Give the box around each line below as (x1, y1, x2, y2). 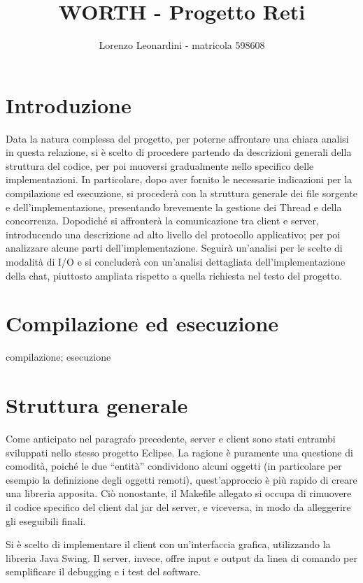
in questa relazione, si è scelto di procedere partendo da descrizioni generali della (6, 145, 352, 159)
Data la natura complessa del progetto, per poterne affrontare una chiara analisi (6, 131, 349, 145)
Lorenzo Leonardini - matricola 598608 (99, 38, 265, 52)
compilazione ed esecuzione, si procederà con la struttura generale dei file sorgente (6, 186, 357, 201)
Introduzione (6, 90, 131, 119)
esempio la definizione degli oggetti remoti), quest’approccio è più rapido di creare (6, 472, 357, 487)
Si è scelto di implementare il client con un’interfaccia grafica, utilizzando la (6, 537, 331, 552)
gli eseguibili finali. (6, 513, 86, 528)
